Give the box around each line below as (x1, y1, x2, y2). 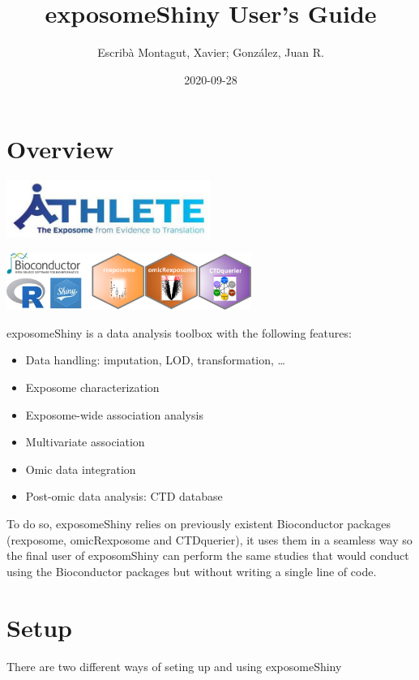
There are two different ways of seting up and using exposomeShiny (6, 657, 342, 674)
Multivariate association (25, 433, 145, 450)
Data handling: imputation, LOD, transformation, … (25, 351, 285, 368)
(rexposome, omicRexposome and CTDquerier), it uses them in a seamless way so (6, 531, 413, 548)
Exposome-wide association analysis (25, 406, 203, 423)
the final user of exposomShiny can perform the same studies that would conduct (6, 547, 409, 564)
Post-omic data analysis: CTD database (25, 488, 223, 505)
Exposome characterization (25, 379, 160, 396)
